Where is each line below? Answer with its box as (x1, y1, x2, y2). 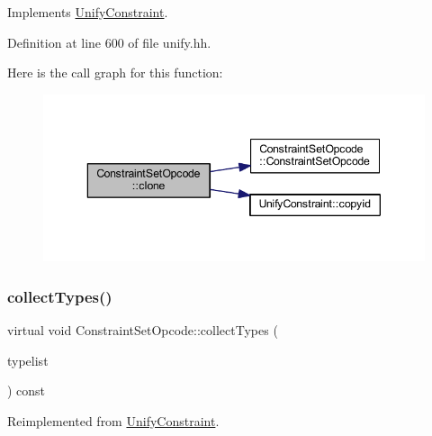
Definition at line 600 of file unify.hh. (7, 32, 211, 51)
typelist (7, 350, 49, 369)
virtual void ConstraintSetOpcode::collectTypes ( (7, 321, 278, 340)
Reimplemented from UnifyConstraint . (7, 411, 220, 430)
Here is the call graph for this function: (7, 63, 223, 82)
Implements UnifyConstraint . (7, 3, 168, 21)
